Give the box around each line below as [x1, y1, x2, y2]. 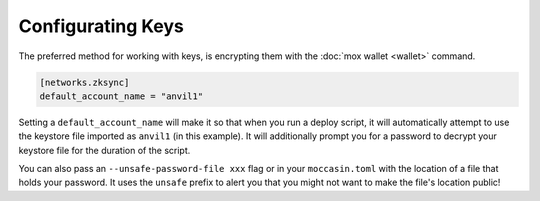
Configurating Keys [18, 15, 185, 37]
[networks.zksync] [39, 76, 130, 88]
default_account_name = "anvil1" [39, 90, 204, 102]
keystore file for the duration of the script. [18, 144, 191, 156]
